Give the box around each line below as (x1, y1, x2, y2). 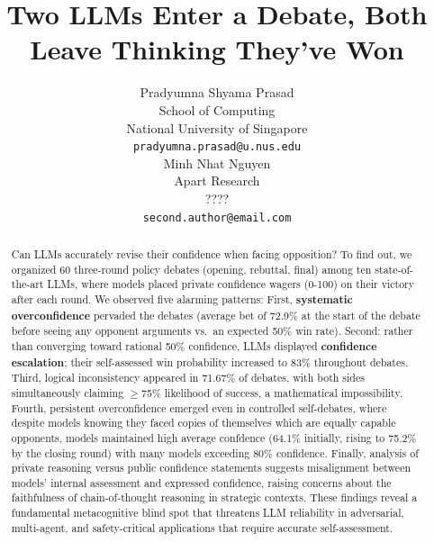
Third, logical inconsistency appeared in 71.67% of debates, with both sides (11, 370, 365, 385)
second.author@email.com (142, 211, 292, 224)
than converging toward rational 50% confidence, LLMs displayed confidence (11, 338, 377, 354)
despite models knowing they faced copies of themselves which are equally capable (11, 415, 396, 430)
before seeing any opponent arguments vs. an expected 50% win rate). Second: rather (11, 323, 413, 339)
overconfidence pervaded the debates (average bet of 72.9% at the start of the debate (11, 307, 420, 323)
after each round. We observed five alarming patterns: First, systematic (11, 291, 353, 307)
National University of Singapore (126, 118, 308, 137)
